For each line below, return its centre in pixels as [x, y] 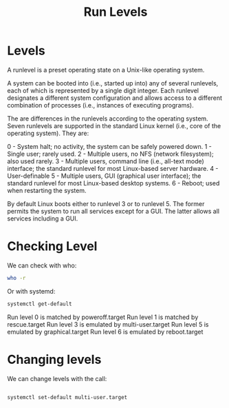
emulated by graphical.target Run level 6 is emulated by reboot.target [105, 331]
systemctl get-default [40, 304]
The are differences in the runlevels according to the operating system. [108, 119]
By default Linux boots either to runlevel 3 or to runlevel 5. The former [106, 203]
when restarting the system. [47, 190]
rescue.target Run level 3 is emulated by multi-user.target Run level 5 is [108, 324]
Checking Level [52, 246]
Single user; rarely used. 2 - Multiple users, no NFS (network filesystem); [111, 154]
